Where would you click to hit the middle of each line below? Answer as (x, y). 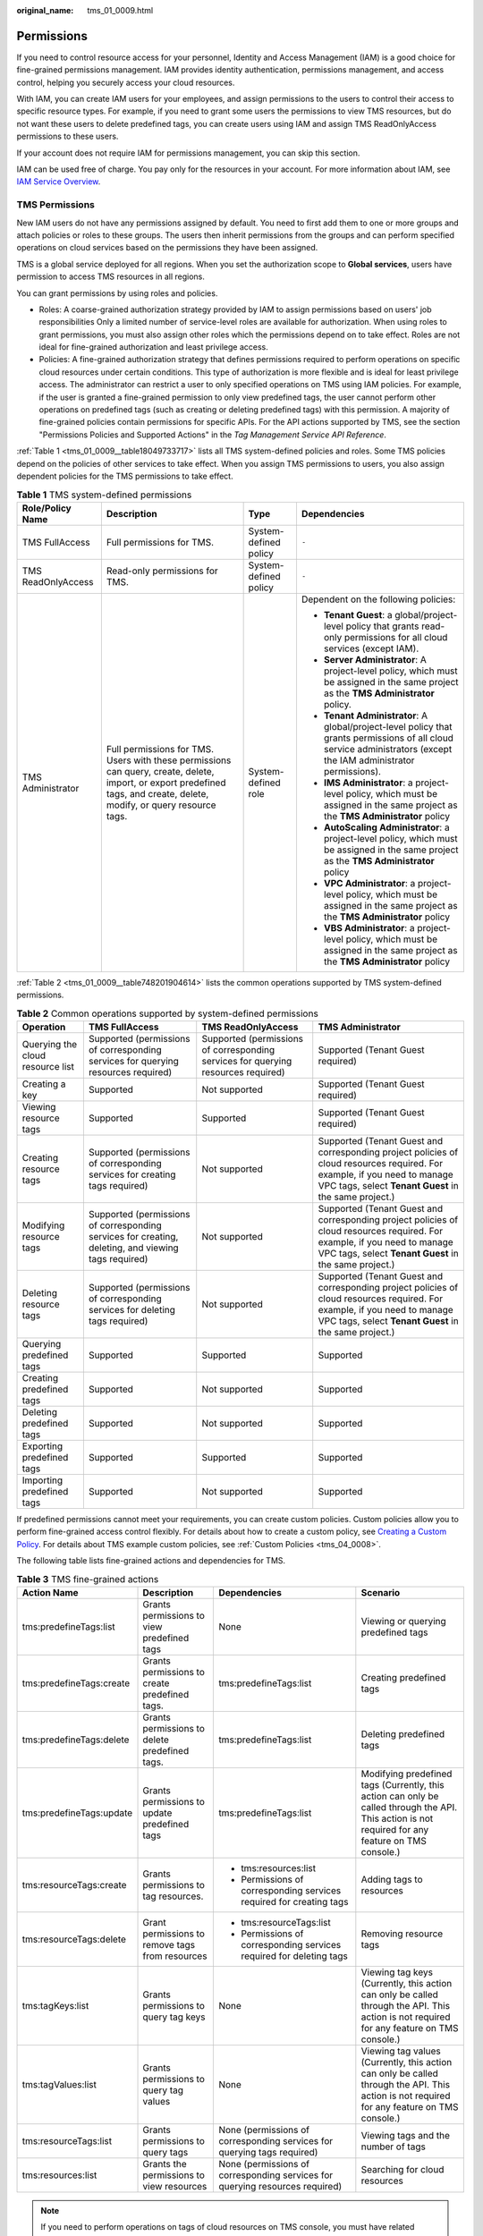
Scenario (381, 1592)
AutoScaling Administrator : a (387, 827)
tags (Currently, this (402, 1784)
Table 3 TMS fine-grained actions (88, 1579)
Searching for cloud (402, 2169)
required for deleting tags (295, 1956)
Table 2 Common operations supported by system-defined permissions (168, 1013)
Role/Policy (47, 508)
